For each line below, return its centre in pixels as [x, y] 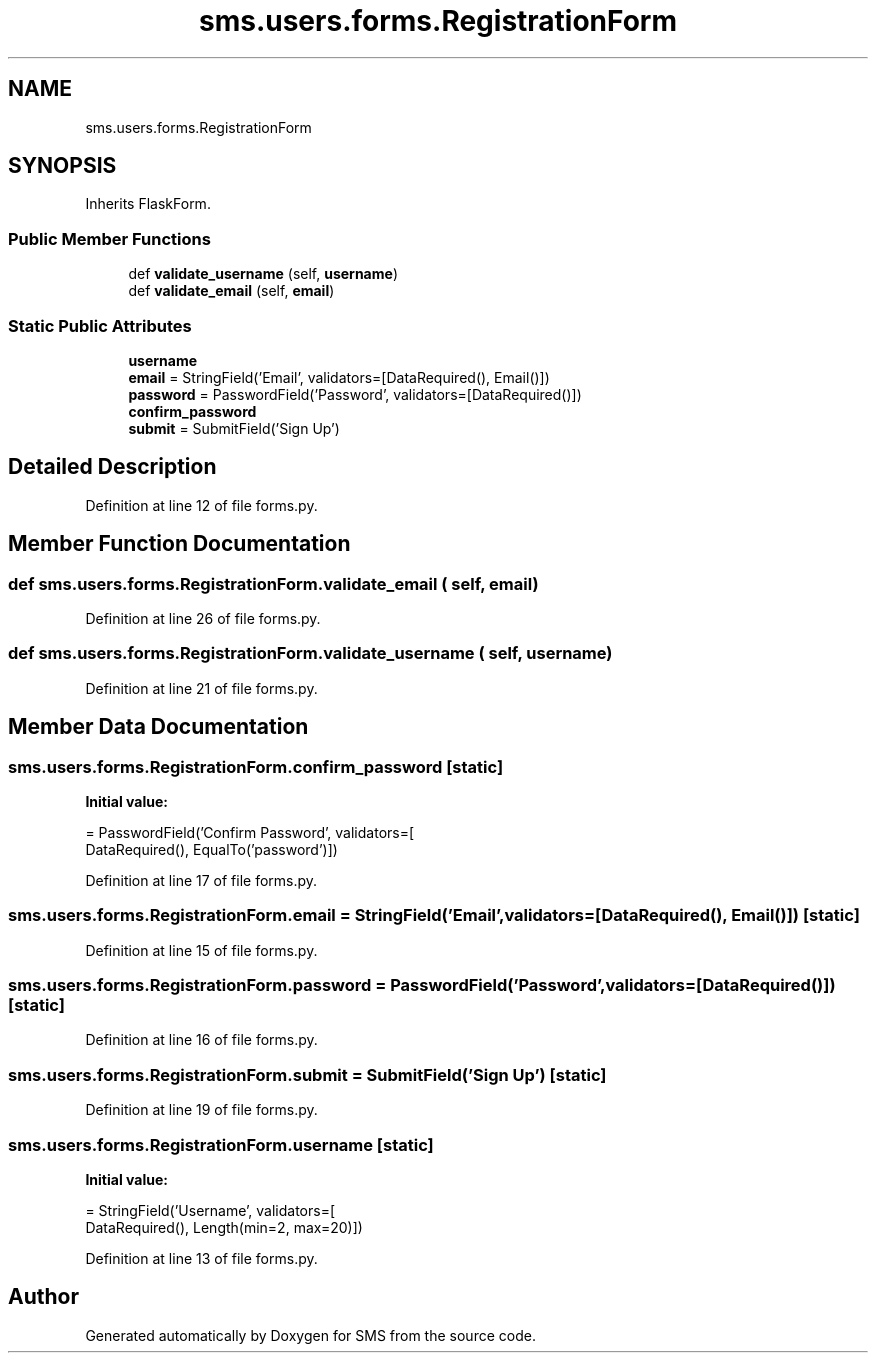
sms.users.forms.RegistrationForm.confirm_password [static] [256, 766]
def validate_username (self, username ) [263, 274]
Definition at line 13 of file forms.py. [201, 1258]
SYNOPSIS [62, 166]
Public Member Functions [109, 238]
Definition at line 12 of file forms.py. [201, 505]
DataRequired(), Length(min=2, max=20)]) [224, 1227]
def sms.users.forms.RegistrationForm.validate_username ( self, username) [310, 653]
